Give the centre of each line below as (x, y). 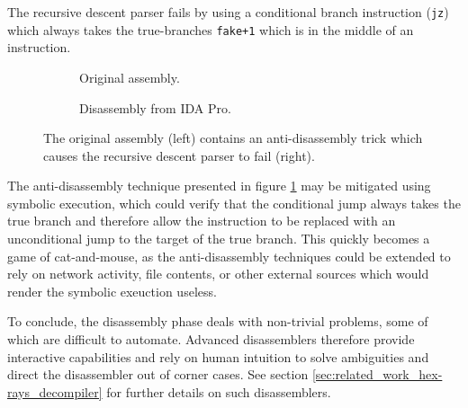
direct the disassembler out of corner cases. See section (158, 374)
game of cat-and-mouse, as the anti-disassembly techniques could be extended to (229, 256)
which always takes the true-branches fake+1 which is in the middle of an (211, 29)
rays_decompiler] (55, 391)
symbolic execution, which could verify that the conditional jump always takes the (234, 203)
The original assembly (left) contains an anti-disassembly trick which (233, 138)
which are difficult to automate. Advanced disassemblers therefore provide (211, 339)
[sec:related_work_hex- (377, 374)
